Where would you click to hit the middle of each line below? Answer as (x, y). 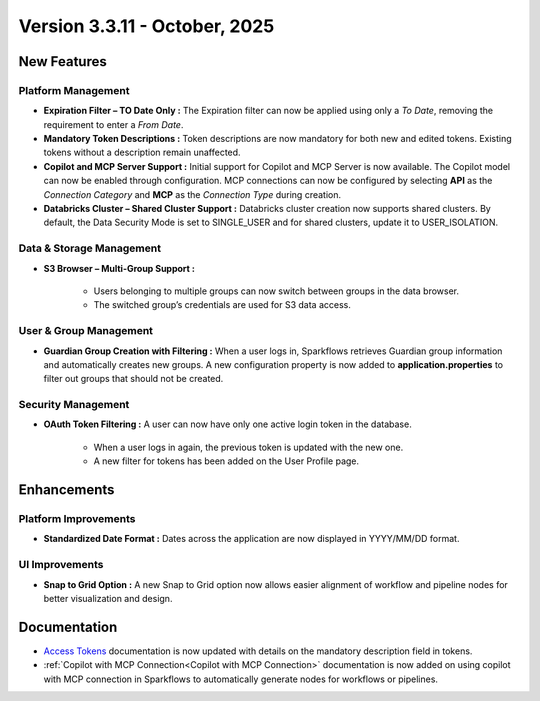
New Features (62, 61)
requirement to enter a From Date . (113, 124)
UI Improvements (61, 565)
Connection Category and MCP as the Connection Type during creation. (192, 194)
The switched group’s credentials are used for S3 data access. (222, 305)
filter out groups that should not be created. (133, 379)
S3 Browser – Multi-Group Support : (119, 268)
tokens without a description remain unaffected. (142, 152)
